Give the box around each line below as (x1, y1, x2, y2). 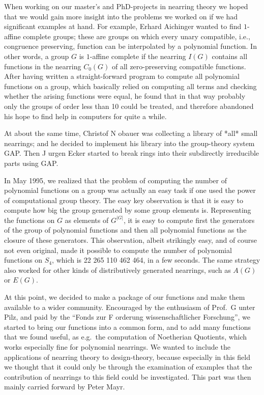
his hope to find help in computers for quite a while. (4, 110, 167, 121)
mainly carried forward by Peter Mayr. (4, 381, 125, 392)
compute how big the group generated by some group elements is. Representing (4, 205, 251, 215)
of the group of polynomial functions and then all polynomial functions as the (4, 224, 247, 235)
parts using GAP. (4, 157, 58, 168)
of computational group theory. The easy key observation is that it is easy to (4, 194, 243, 205)
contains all (212, 50, 248, 61)
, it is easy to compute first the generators (123, 214, 255, 225)
